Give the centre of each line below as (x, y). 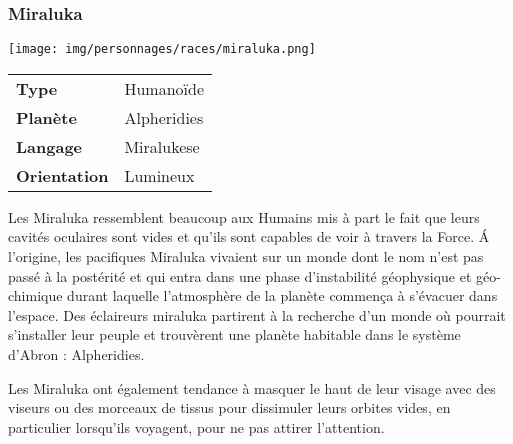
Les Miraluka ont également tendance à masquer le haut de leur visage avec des (252, 387)
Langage (49, 146)
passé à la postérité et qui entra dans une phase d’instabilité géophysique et (240, 275)
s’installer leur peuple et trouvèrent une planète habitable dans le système (234, 334)
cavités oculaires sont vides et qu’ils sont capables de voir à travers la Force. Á (249, 236)
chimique (35, 295)
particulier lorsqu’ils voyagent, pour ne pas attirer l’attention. (196, 426)
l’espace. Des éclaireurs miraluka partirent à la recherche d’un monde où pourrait (257, 314)
